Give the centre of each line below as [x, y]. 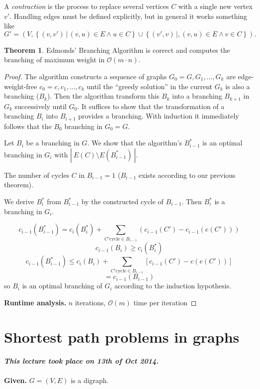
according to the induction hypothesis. [173, 286]
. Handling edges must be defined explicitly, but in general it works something [129, 16]
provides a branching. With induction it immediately [159, 116]
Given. [15, 380]
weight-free [21, 86]
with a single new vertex [215, 6]
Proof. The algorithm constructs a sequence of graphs [86, 76]
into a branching [197, 96]
